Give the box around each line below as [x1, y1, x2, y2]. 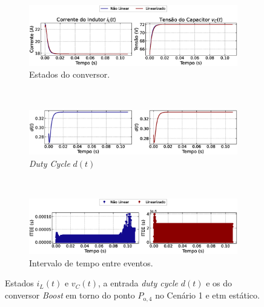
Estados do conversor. [29, 68, 110, 81]
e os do [206, 277, 233, 289]
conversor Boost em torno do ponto [5, 289, 135, 302]
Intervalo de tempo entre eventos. [29, 256, 153, 269]
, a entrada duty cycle [97, 277, 179, 289]
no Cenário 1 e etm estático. [155, 289, 260, 302]
